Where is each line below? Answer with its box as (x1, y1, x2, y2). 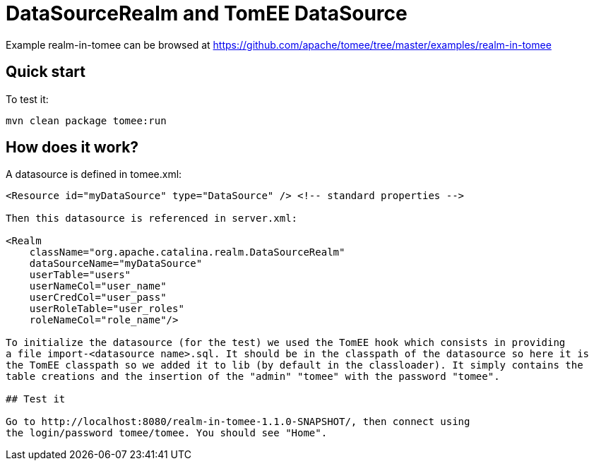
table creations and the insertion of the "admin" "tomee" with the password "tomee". (6, 371, 500, 383)
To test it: (6, 92, 49, 105)
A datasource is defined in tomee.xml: (6, 168, 182, 181)
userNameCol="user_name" (29, 280, 167, 292)
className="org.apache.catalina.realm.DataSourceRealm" (29, 246, 345, 258)
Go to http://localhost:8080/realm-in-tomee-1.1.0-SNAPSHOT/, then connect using (6, 416, 470, 428)
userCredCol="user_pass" (29, 292, 167, 304)
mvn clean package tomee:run (6, 114, 167, 126)
